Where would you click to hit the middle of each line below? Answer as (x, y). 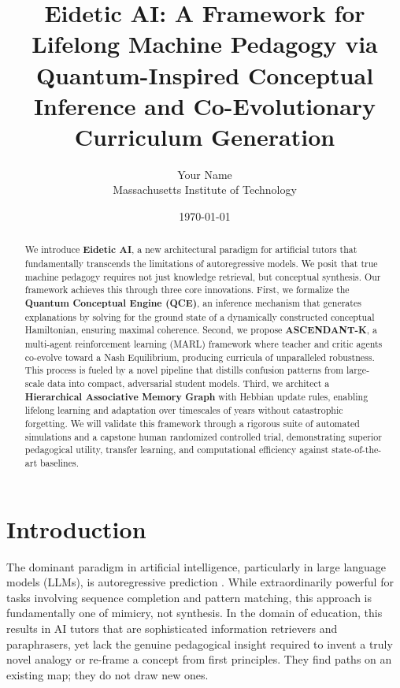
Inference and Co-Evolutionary (205, 105)
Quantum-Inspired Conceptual (205, 74)
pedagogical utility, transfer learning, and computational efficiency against (177, 450)
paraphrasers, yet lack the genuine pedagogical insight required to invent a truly (200, 643)
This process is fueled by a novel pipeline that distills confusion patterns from (184, 370)
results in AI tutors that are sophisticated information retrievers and (172, 628)
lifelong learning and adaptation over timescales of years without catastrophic (184, 410)
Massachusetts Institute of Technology (205, 190)
